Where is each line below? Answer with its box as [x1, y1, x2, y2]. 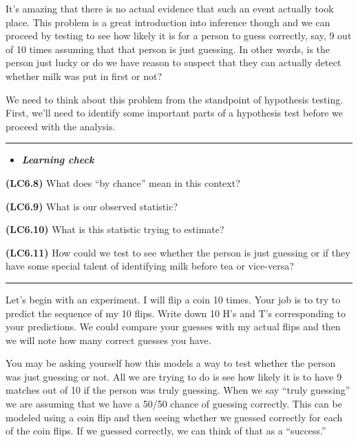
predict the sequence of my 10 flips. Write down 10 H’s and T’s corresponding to [6, 305, 346, 320]
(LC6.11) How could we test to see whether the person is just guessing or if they [6, 245, 350, 259]
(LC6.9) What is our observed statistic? [6, 199, 178, 213]
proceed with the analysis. [6, 119, 116, 133]
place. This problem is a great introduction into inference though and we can [6, 14, 330, 29]
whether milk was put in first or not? [6, 68, 162, 83]
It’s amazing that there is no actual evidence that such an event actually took [6, 1, 334, 15]
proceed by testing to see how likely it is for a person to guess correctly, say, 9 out [6, 28, 352, 43]
